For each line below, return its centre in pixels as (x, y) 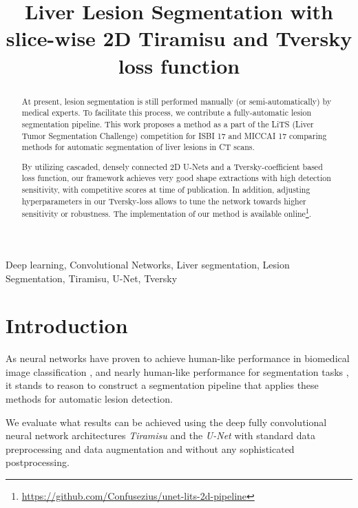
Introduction (67, 325)
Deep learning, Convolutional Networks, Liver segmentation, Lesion (148, 264)
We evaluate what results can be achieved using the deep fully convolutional (166, 422)
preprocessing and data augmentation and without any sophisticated (150, 448)
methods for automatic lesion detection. (89, 399)
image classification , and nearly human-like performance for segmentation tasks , (177, 371)
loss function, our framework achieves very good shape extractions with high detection (176, 178)
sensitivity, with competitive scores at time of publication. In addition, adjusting (166, 190)
